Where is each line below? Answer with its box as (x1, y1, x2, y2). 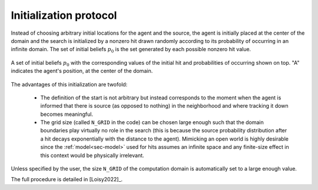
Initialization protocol (11, 9, 117, 22)
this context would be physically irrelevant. (40, 152, 144, 159)
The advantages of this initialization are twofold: (11, 81, 128, 88)
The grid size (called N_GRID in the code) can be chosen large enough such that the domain (40, 119, 264, 126)
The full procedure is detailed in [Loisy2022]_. (11, 176, 123, 183)
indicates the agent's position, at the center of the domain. (11, 68, 153, 75)
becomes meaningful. (40, 111, 94, 118)
